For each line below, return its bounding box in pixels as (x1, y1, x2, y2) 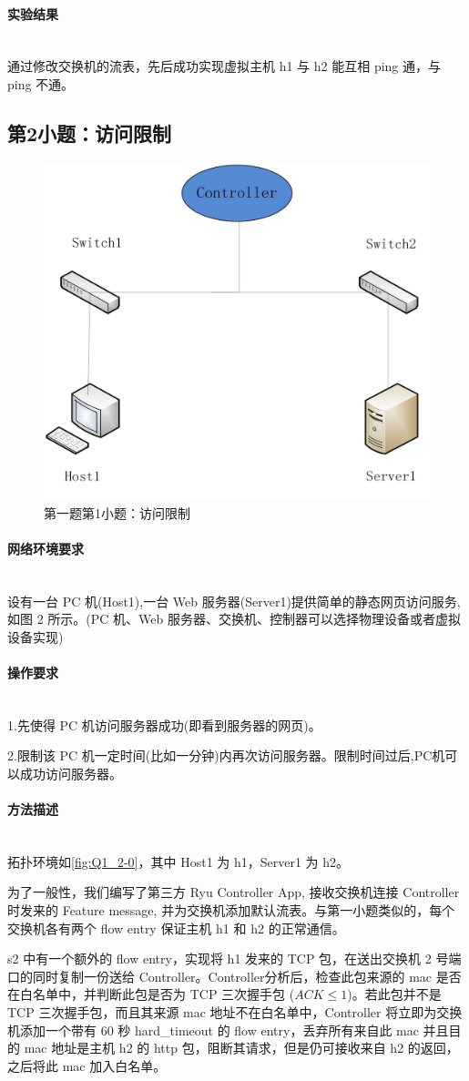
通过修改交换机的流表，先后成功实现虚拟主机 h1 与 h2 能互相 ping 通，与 (7, 56, 441, 76)
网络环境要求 (7, 538, 84, 557)
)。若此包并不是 (347, 984, 442, 1004)
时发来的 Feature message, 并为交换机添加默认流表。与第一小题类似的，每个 (7, 901, 455, 920)
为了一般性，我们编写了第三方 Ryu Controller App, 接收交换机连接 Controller (7, 882, 460, 902)
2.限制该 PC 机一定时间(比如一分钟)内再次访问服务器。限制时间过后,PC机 (7, 746, 445, 765)
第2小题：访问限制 (7, 118, 172, 147)
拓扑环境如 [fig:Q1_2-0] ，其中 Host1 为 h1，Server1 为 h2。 (7, 852, 350, 871)
